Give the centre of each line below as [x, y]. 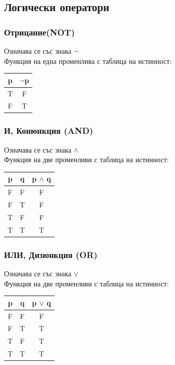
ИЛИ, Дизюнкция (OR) [51, 254]
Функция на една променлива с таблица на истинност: [88, 61]
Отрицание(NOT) [39, 32]
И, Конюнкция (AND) [49, 131]
